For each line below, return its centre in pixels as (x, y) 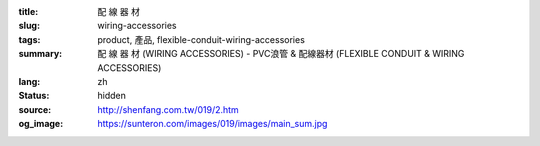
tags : (29, 39)
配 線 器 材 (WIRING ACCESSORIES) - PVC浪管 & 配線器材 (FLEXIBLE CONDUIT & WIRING (281, 54)
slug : (29, 26)
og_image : (41, 124)
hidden (112, 96)
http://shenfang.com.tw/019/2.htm (168, 109)
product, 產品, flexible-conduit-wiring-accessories (201, 39)
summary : (40, 54)
